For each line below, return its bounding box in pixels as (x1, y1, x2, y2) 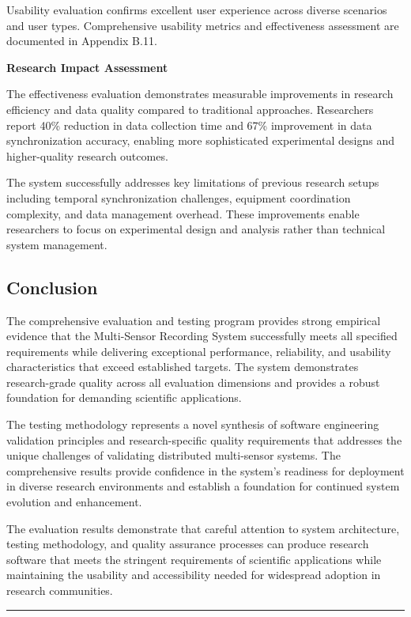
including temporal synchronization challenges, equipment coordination (6, 189, 351, 206)
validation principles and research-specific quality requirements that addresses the (6, 431, 402, 448)
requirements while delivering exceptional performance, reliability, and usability (6, 343, 391, 359)
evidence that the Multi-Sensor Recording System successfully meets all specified (6, 327, 398, 344)
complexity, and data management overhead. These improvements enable (6, 205, 360, 221)
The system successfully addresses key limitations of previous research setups (6, 174, 379, 191)
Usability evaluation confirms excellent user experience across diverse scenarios (6, 2, 387, 17)
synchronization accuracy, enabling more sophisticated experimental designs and (6, 132, 394, 149)
